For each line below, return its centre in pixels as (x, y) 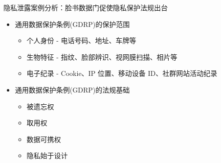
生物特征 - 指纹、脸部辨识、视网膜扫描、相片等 (102, 57)
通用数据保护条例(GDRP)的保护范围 (72, 24)
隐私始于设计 (47, 155)
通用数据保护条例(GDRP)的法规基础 (72, 89)
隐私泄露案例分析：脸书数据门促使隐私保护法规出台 (86, 7)
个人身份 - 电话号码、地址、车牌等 (81, 40)
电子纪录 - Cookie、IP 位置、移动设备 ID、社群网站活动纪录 (122, 73)
